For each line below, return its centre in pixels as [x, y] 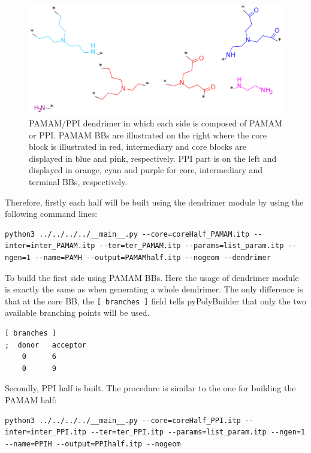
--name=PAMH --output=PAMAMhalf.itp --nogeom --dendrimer [153, 257]
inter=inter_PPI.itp [46, 432]
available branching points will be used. [77, 312]
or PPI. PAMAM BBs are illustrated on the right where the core [148, 135]
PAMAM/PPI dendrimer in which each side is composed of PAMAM [156, 123]
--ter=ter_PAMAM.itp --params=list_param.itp [191, 246]
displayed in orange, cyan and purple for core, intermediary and [146, 170]
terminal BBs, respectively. [78, 181]
